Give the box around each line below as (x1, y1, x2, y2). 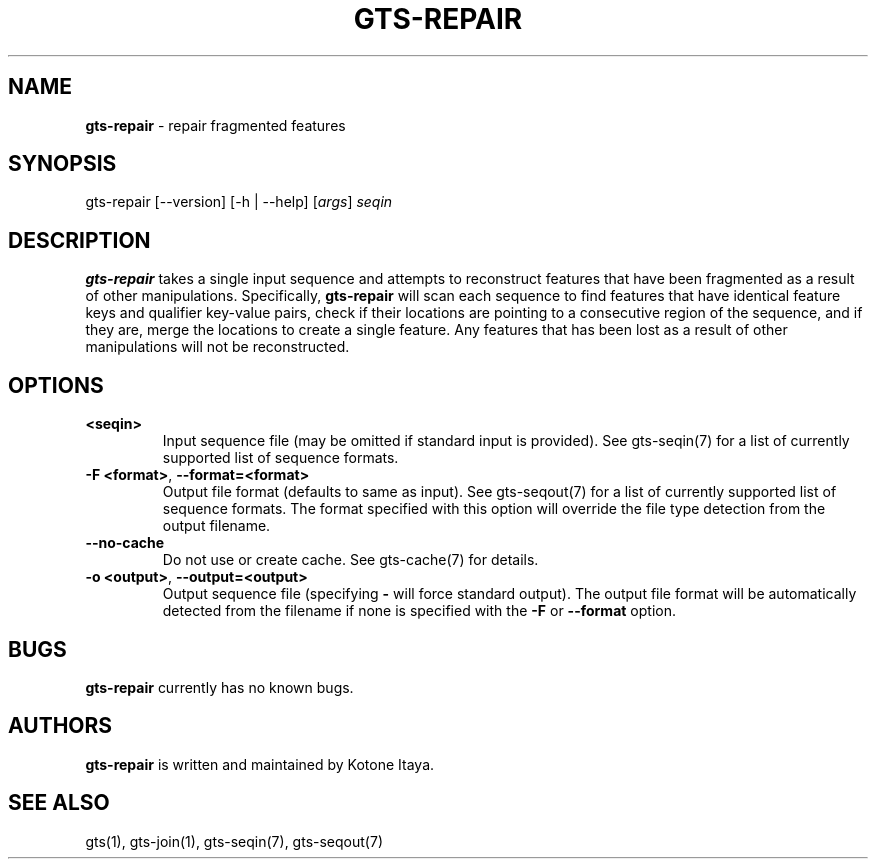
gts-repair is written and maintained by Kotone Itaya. (85, 755, 435, 773)
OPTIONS (8, 372, 104, 398)
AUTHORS (8, 713, 113, 739)
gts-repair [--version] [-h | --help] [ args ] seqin (85, 193, 393, 211)
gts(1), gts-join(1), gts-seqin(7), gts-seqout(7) (85, 832, 383, 850)
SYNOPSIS (8, 151, 117, 177)
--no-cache (85, 534, 165, 552)
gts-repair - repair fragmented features (85, 116, 346, 134)
